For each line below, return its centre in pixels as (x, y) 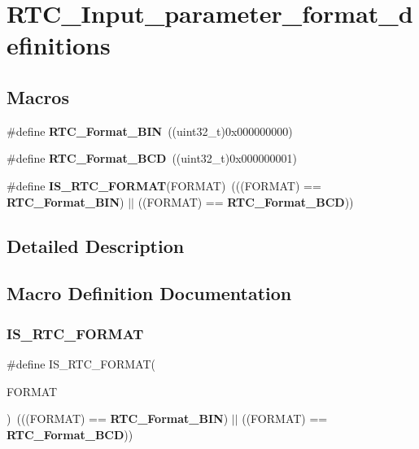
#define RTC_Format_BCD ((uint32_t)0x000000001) (152, 158)
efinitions (59, 45)
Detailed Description (96, 245)
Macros (38, 96)
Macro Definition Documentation (149, 293)
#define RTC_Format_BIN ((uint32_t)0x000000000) (150, 131)
